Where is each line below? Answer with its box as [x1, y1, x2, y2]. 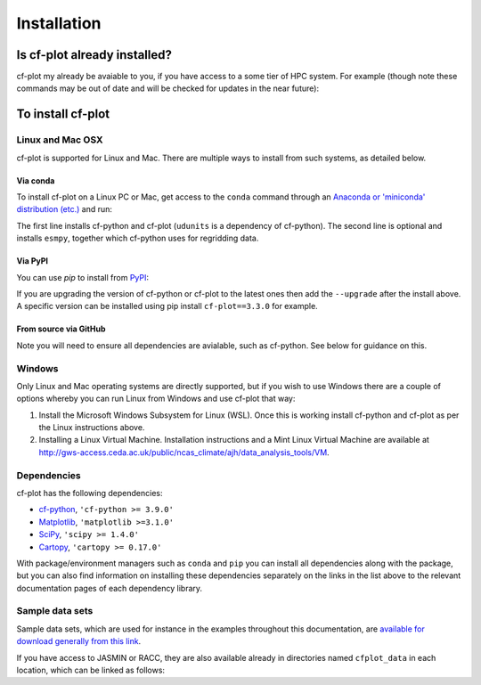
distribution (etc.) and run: [16, 204, 113, 215]
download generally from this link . [16, 636, 142, 647]
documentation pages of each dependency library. [16, 583, 203, 593]
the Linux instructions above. [38, 422, 145, 433]
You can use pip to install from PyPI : [16, 272, 150, 282]
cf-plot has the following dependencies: [16, 487, 163, 498]
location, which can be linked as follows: [16, 665, 165, 676]
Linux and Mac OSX [16, 134, 103, 146]
